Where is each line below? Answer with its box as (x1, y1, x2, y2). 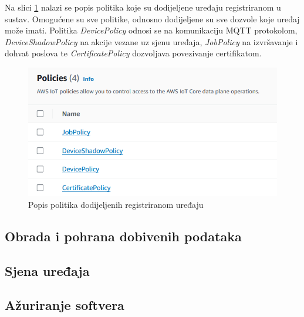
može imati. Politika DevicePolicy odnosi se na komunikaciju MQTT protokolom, (5, 24, 298, 36)
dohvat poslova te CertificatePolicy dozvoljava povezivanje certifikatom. (5, 47, 262, 59)
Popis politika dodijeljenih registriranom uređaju (28, 198, 204, 210)
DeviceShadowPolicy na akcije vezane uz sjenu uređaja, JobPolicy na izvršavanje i (5, 35, 298, 48)
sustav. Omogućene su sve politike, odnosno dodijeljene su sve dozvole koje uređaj (5, 12, 300, 25)
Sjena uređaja (5, 261, 90, 279)
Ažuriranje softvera (5, 296, 124, 314)
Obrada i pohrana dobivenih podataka (5, 227, 242, 245)
